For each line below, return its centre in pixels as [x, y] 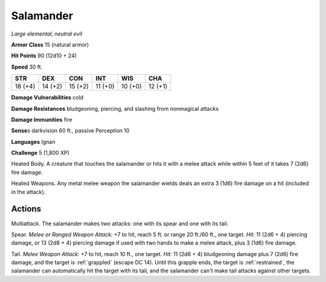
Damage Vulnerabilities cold [47, 98]
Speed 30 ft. [27, 67]
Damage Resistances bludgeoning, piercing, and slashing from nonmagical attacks [115, 108]
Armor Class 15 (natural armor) [50, 45]
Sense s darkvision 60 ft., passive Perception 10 [70, 131]
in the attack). [28, 192]
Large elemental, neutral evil [47, 34]
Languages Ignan [33, 142]
